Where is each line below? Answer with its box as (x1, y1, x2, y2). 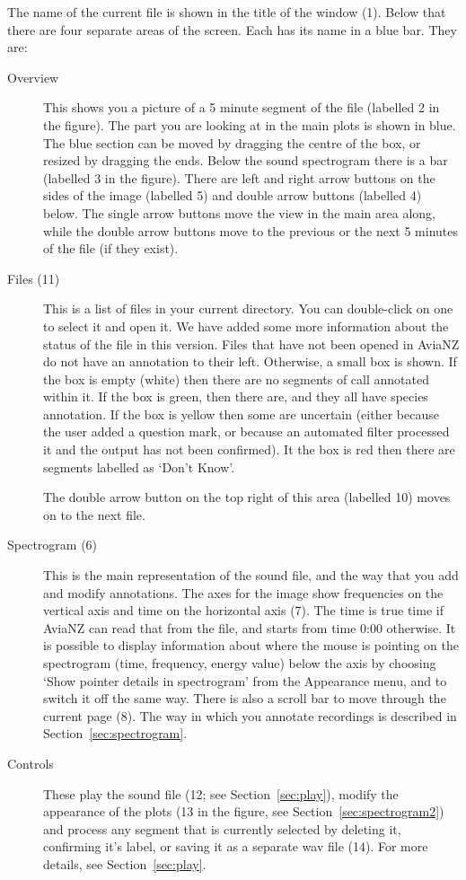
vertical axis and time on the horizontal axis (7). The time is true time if (43, 601, 444, 620)
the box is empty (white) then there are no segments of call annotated (43, 369, 429, 388)
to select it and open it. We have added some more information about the (43, 316, 449, 335)
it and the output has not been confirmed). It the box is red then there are (43, 440, 455, 459)
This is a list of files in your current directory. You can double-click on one (43, 299, 453, 318)
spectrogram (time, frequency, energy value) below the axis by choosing (43, 654, 436, 672)
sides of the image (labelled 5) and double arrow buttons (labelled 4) (43, 186, 422, 205)
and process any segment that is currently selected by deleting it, (43, 819, 401, 838)
